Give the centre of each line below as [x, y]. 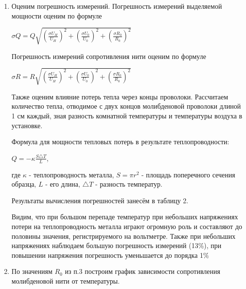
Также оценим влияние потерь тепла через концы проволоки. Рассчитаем [120, 96]
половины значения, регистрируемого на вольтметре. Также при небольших [123, 236]
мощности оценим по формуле [57, 15]
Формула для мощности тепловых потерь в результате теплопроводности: [120, 142]
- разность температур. [129, 184]
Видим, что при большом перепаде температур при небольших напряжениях [125, 217]
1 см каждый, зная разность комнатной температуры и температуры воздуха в [127, 116]
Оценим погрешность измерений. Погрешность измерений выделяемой [117, 6]
